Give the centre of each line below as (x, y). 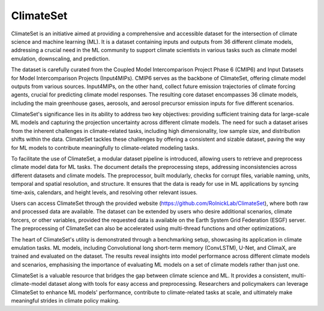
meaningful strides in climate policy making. (65, 301)
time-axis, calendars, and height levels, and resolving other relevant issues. (104, 192)
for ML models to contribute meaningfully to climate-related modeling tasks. (105, 147)
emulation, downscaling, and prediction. (61, 58)
